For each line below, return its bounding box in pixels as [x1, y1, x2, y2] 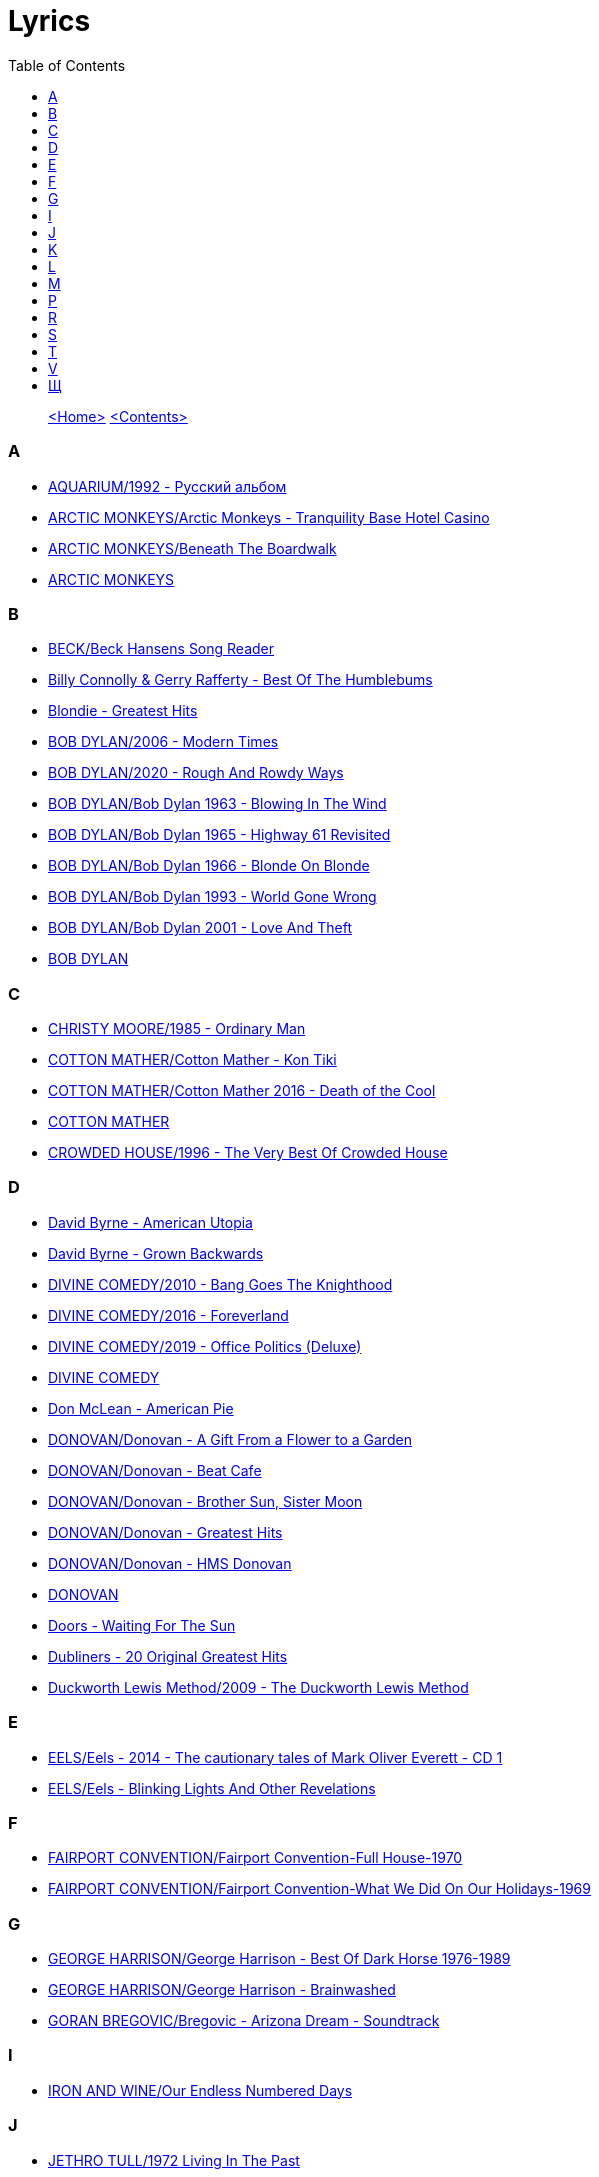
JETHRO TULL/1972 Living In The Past [48, 2151, 300, 2169]
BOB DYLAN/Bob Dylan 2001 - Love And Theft [48, 919, 352, 937]
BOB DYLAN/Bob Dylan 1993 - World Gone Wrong [48, 888, 377, 906]
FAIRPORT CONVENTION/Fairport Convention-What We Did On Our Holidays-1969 [48, 1880, 591, 1898]
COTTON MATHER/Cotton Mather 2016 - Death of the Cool [48, 1082, 436, 1099]
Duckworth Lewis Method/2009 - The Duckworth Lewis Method [48, 1678, 469, 1696]
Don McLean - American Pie [48, 1399, 234, 1417]
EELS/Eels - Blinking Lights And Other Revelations [48, 1779, 376, 1797]
